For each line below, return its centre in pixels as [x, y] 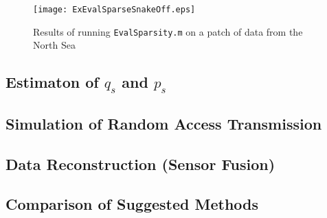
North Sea [54, 45]
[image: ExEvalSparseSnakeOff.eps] [114, 10]
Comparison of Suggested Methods [132, 204]
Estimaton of [52, 82]
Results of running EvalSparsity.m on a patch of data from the [168, 31]
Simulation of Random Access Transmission [164, 123]
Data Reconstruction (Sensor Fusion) [140, 163]
